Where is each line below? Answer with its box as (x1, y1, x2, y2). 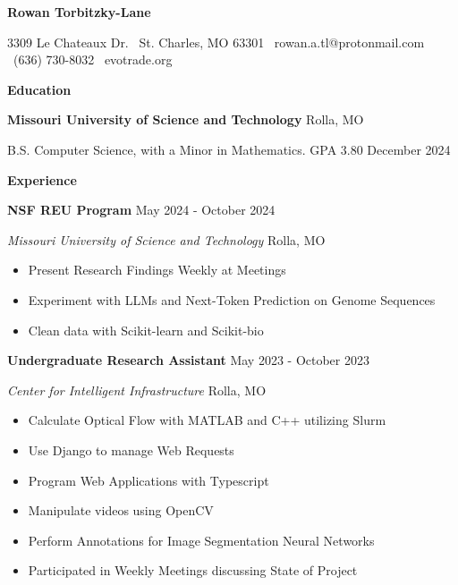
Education (7, 80, 72, 98)
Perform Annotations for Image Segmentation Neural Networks (28, 530, 375, 549)
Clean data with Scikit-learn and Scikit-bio (28, 320, 264, 339)
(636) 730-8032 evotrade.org (13, 50, 173, 69)
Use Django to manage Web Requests (28, 440, 234, 459)
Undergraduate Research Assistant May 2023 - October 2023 (7, 351, 369, 369)
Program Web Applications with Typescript (28, 471, 269, 489)
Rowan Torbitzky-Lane (7, 3, 151, 21)
